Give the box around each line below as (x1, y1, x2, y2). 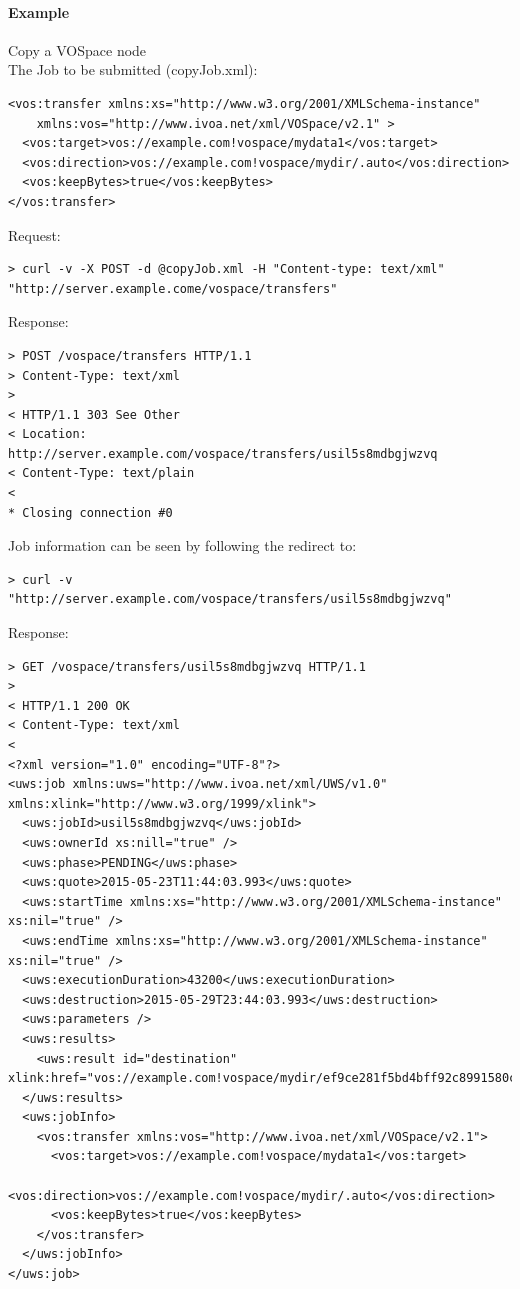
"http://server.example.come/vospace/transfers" (8, 281, 338, 296)
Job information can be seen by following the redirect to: (8, 535, 357, 556)
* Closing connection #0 (8, 505, 173, 520)
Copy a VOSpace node (8, 39, 147, 60)
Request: (8, 224, 61, 245)
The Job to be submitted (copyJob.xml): (8, 59, 258, 80)
